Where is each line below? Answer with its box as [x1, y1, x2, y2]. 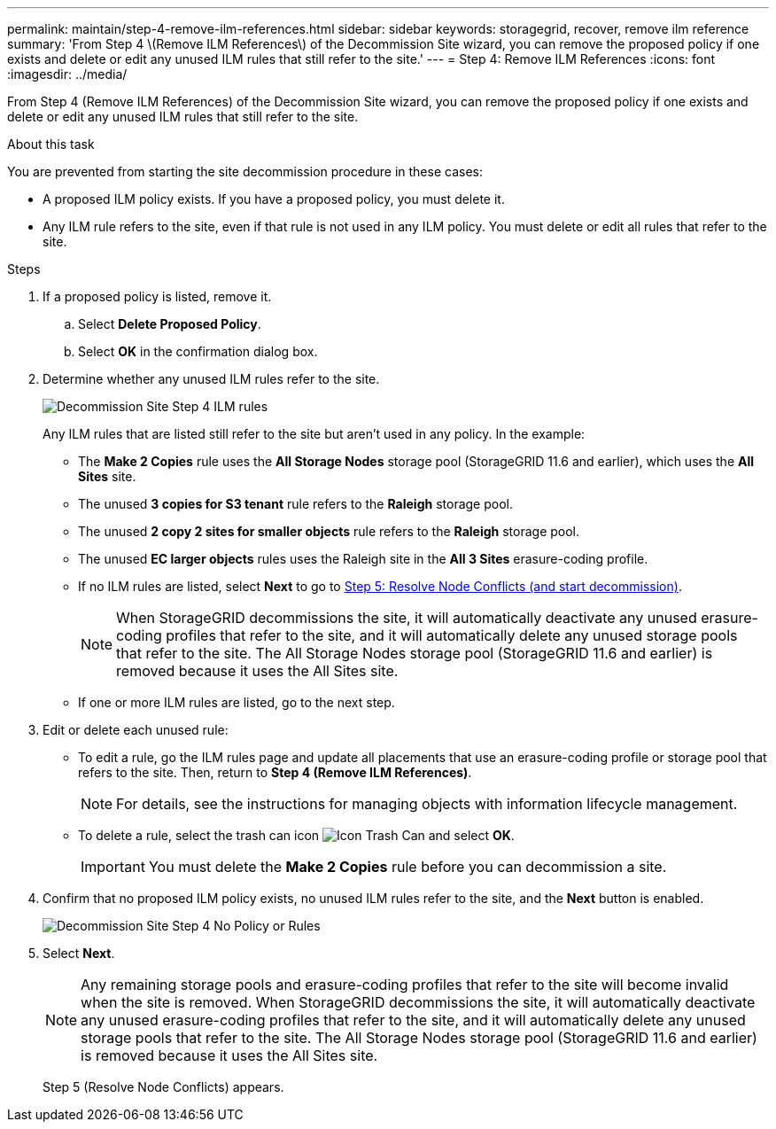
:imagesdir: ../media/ [7, 66, 128, 82]
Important [81, 858, 145, 876]
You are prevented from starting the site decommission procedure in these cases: [7, 164, 483, 179]
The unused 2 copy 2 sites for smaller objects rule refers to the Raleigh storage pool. [78, 524, 580, 539]
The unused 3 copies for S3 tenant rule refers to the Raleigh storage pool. [78, 496, 513, 511]
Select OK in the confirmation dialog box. [78, 344, 318, 359]
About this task [7, 136, 95, 152]
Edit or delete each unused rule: [43, 722, 229, 737]
